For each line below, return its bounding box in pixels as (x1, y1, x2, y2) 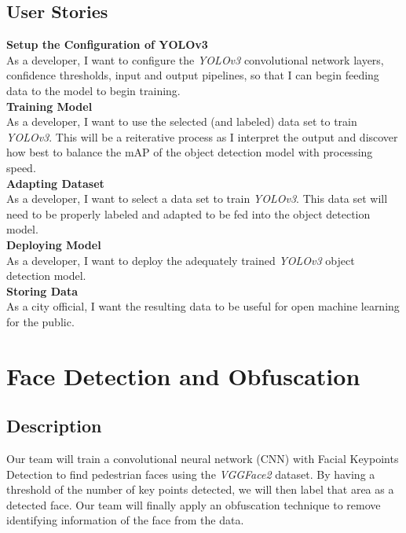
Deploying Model (6, 236, 101, 252)
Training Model (6, 97, 93, 114)
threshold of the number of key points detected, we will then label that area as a (6, 481, 394, 498)
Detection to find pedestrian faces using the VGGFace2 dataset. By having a (6, 465, 375, 482)
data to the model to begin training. (6, 82, 181, 98)
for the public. (6, 313, 75, 329)
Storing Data (6, 282, 78, 299)
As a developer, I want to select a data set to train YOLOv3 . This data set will (6, 190, 388, 207)
